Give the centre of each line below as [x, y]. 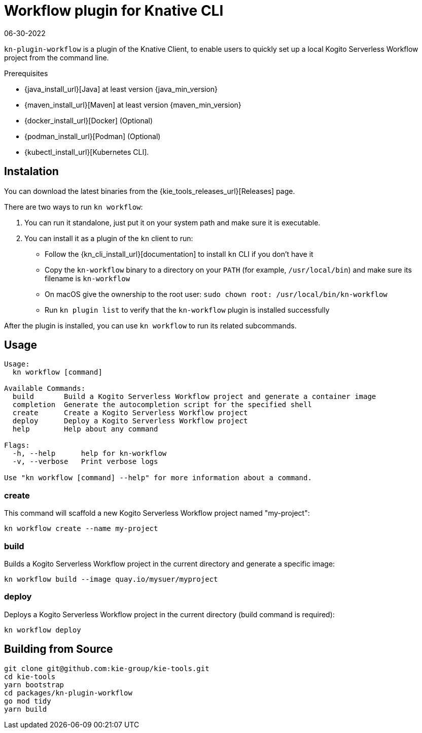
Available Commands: [45, 389]
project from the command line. [57, 57]
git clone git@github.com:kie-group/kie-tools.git [107, 668]
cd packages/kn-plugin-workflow [68, 693]
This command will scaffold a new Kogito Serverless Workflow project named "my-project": [157, 513]
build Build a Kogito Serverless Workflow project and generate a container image [194, 397]
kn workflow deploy [43, 630]
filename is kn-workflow [87, 278]
